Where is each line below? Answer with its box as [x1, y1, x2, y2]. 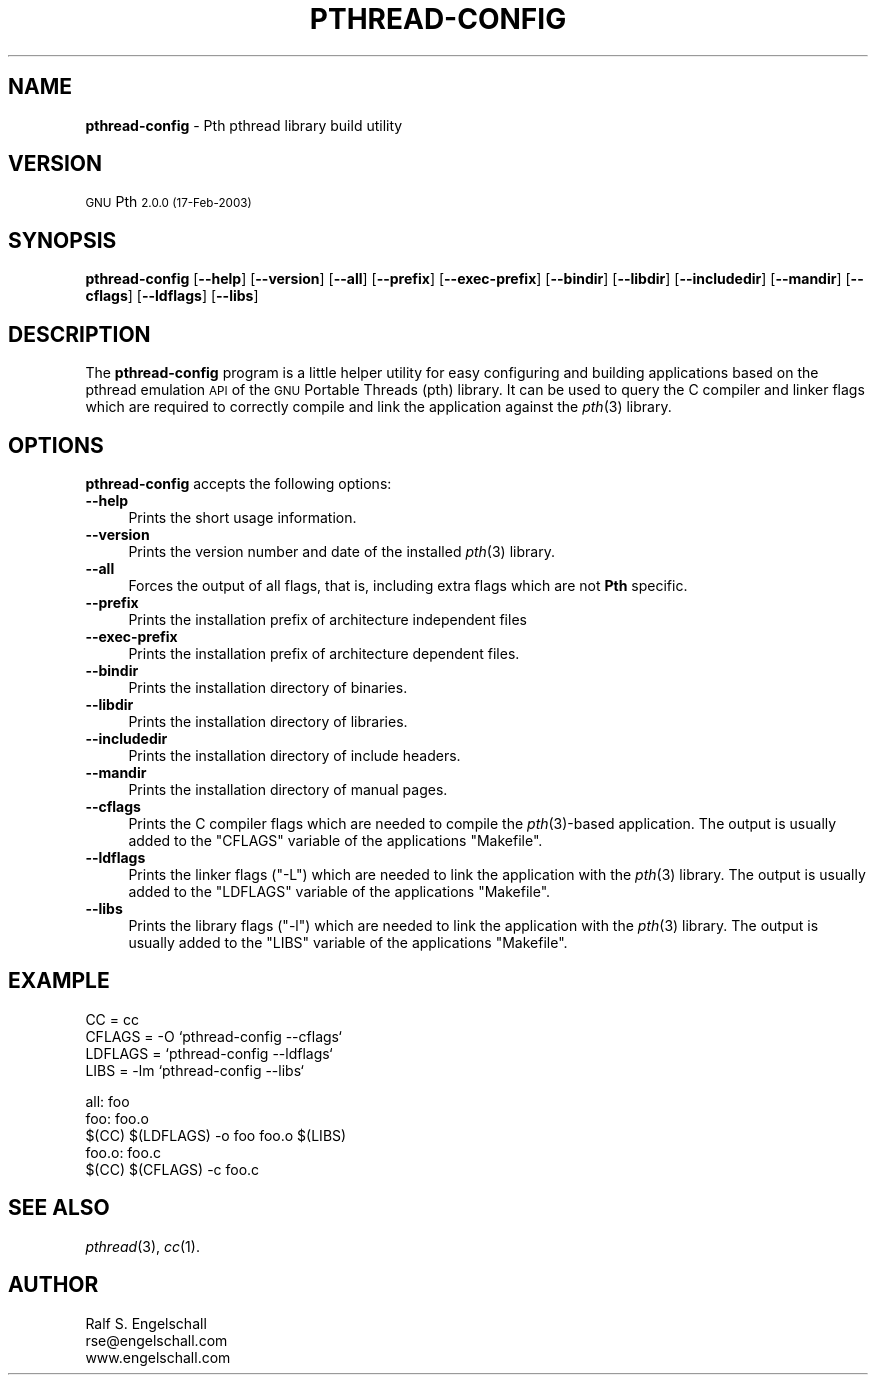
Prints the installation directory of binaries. [128, 678, 408, 696]
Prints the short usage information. [128, 508, 357, 526]
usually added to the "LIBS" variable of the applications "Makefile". [128, 933, 568, 951]
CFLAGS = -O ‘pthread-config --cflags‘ [85, 1027, 342, 1045]
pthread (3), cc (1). [85, 1237, 200, 1255]
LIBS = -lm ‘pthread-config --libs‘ [85, 1061, 304, 1079]
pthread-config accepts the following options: [85, 474, 392, 492]
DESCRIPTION [8, 321, 151, 347]
